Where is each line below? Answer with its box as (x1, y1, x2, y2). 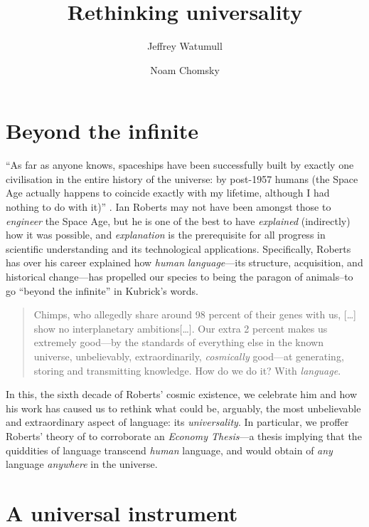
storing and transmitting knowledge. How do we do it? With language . (33, 362, 341, 377)
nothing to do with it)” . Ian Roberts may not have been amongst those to (6, 199, 331, 214)
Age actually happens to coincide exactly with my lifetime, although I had (6, 185, 330, 200)
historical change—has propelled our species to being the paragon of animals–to (6, 269, 353, 283)
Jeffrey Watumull (147, 38, 223, 53)
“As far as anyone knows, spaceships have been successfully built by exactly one (6, 157, 354, 172)
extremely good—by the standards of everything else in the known (33, 335, 323, 350)
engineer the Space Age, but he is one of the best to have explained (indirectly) (6, 213, 351, 228)
